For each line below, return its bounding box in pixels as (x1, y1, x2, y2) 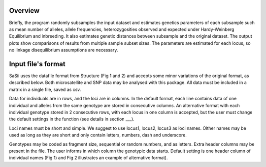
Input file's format (9, 59, 66, 68)
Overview (9, 6, 40, 15)
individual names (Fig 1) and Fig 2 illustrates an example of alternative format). (9, 155, 168, 161)
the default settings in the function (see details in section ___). (9, 116, 135, 122)
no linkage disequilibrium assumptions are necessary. (9, 47, 118, 53)
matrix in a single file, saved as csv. (9, 86, 81, 92)
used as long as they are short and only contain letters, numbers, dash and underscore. (9, 132, 187, 138)
